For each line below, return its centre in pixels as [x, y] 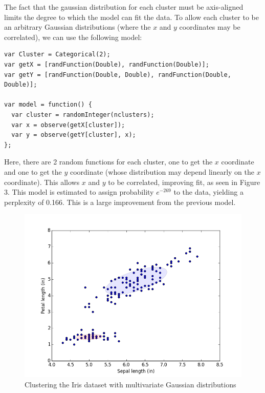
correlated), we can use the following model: [73, 37]
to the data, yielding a [208, 192]
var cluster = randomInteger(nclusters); [83, 115]
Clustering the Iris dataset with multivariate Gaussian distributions [130, 384]
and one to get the [33, 171]
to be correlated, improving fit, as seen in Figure [184, 182]
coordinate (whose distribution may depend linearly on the [162, 171]
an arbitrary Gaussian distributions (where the [78, 27]
